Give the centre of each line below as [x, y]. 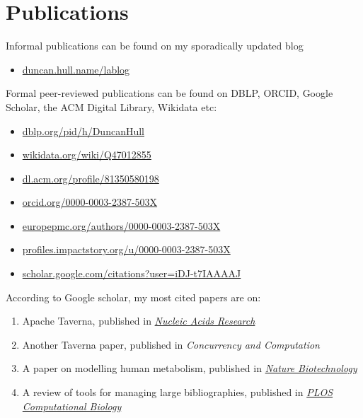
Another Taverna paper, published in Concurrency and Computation [171, 344]
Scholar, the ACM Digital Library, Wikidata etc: [111, 106]
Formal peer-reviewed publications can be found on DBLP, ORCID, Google [169, 93]
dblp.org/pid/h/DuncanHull [83, 130]
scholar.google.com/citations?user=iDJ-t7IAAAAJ [132, 273]
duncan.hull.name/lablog [76, 69]
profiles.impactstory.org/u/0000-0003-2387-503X [126, 249]
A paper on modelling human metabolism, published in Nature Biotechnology [190, 368]
